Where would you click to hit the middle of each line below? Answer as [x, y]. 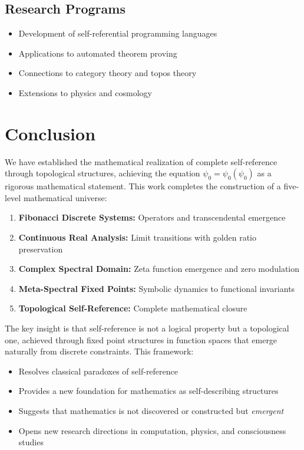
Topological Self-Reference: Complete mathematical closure [133, 308]
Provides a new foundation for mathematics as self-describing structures [148, 391]
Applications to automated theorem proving [98, 53]
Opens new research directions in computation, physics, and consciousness [152, 430]
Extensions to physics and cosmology [85, 92]
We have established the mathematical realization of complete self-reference [141, 161]
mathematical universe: [65, 197]
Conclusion [50, 133]
